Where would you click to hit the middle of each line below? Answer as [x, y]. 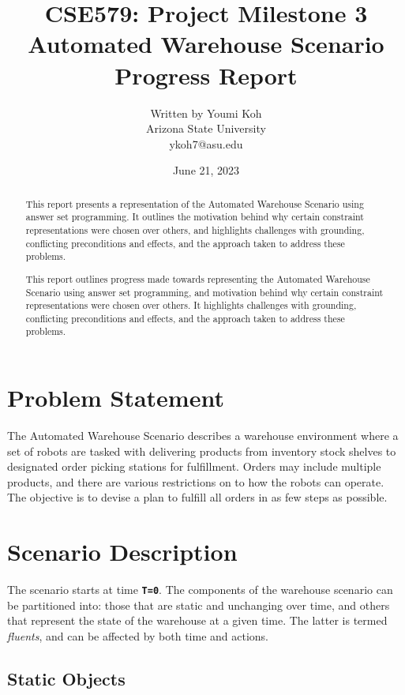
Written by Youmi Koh [206, 113]
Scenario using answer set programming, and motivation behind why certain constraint [204, 292]
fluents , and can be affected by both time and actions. [138, 636]
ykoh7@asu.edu [206, 143]
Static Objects [66, 678]
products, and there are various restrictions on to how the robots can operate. [196, 481]
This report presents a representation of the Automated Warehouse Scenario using [195, 203]
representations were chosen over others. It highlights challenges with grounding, [191, 305]
